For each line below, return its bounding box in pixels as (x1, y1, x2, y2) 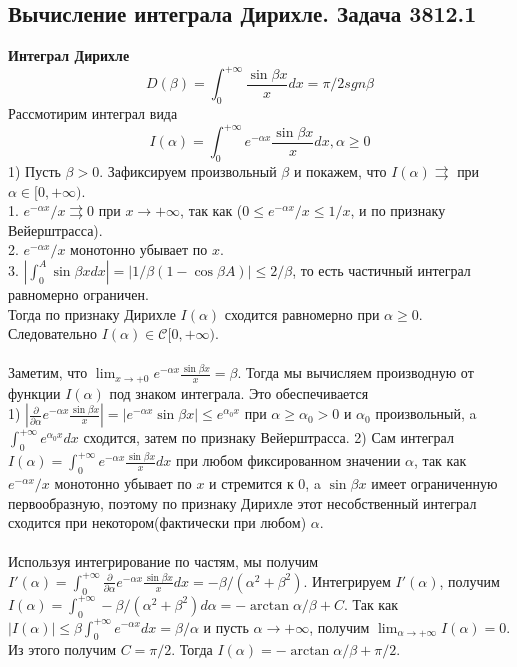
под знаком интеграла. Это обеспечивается (109, 382, 369, 403)
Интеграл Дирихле (8, 45, 130, 66)
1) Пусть (8, 160, 61, 181)
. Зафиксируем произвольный (99, 160, 277, 181)
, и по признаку (350, 200, 446, 221)
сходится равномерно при (224, 303, 380, 324)
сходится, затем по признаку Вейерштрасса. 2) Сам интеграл (83, 427, 454, 448)
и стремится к (209, 472, 294, 493)
